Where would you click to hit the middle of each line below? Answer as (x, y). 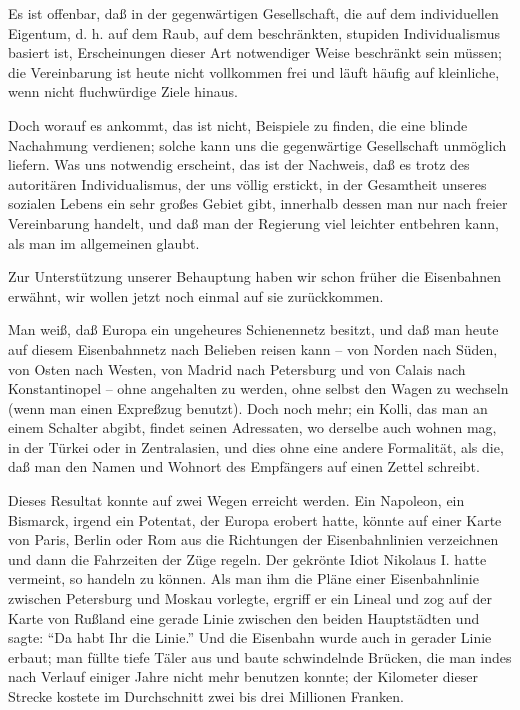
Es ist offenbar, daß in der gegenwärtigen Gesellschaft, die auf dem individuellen (253, 13)
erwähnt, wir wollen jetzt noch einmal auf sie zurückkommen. (196, 295)
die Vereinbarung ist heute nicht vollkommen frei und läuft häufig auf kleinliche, (254, 71)
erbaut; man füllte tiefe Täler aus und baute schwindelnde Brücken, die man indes (260, 656)
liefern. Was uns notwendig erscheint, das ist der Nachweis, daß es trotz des (239, 164)
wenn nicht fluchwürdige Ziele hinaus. (123, 91)
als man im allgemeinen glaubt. (104, 242)
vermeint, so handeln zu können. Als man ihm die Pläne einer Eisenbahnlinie (243, 578)
